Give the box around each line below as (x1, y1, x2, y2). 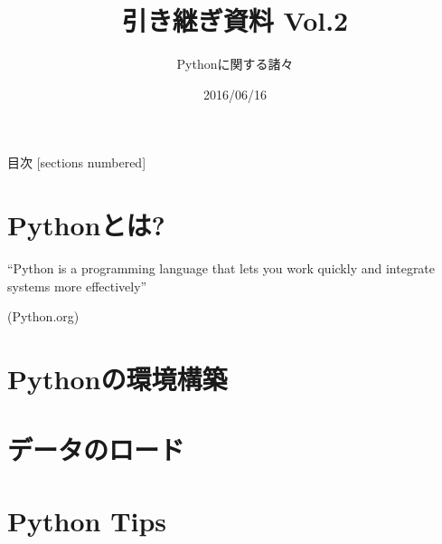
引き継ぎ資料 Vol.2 (121, 2, 349, 39)
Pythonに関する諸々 (176, 54, 294, 73)
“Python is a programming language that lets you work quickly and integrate (7, 259, 436, 278)
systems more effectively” (7, 276, 147, 295)
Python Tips (7, 501, 167, 539)
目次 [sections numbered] (7, 153, 146, 172)
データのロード (7, 431, 185, 468)
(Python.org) (7, 307, 80, 326)
